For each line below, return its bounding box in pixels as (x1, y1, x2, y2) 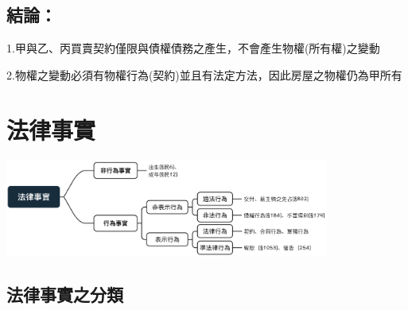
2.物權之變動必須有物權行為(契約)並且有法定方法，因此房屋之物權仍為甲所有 (6, 66, 402, 83)
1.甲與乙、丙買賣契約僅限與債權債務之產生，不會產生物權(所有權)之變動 (6, 40, 380, 56)
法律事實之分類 (6, 281, 123, 306)
